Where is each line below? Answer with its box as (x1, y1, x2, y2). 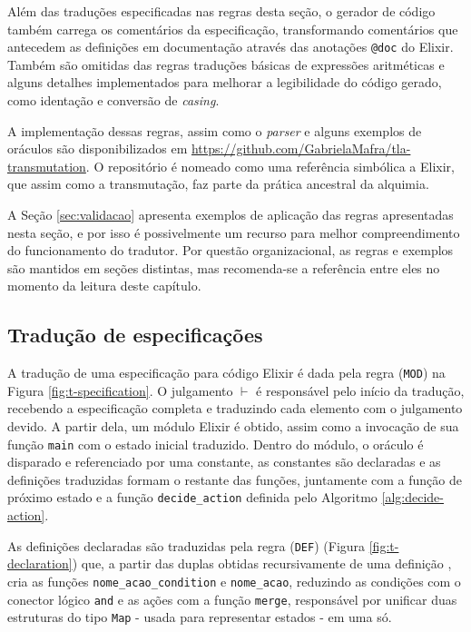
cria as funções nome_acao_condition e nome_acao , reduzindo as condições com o (7, 571, 461, 590)
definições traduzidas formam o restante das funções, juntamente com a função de (7, 469, 462, 489)
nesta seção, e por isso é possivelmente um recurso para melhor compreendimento (7, 222, 460, 242)
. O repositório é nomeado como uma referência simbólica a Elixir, (85, 156, 455, 175)
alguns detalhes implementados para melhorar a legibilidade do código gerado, (7, 73, 442, 92)
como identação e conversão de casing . (7, 91, 220, 110)
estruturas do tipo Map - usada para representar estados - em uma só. (7, 607, 392, 627)
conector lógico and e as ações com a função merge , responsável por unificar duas (7, 589, 457, 608)
